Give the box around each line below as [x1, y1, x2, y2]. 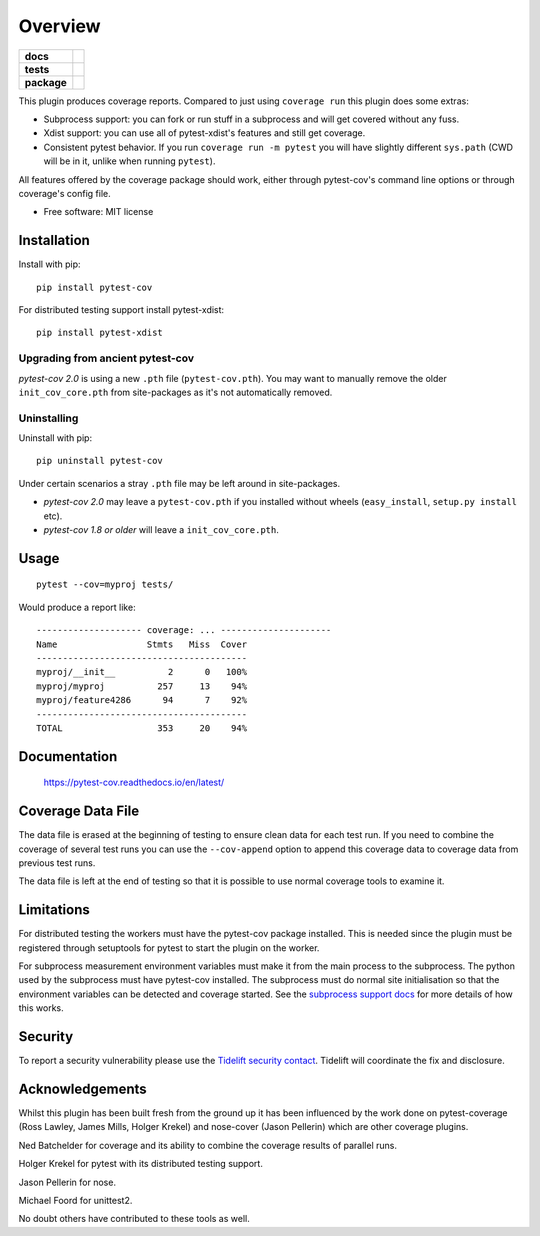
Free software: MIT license [43, 206, 154, 218]
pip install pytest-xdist [36, 327, 164, 339]
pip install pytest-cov [36, 281, 153, 293]
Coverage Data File [18, 803, 140, 820]
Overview [18, 15, 101, 37]
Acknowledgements [18, 1080, 147, 1097]
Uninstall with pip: [18, 432, 93, 444]
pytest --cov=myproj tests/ [36, 579, 174, 590]
